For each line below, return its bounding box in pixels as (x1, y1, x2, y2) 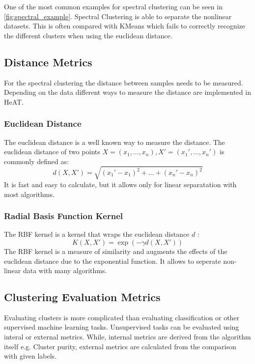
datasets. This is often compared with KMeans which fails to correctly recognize (4, 21, 245, 31)
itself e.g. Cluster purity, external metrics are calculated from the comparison (4, 341, 236, 351)
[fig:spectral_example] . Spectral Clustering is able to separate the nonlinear (4, 11, 232, 21)
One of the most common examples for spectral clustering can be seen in (4, 1, 223, 11)
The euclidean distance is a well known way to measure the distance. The (4, 137, 225, 147)
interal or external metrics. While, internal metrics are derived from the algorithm (4, 332, 251, 342)
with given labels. (4, 351, 57, 361)
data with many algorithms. (23, 265, 107, 276)
